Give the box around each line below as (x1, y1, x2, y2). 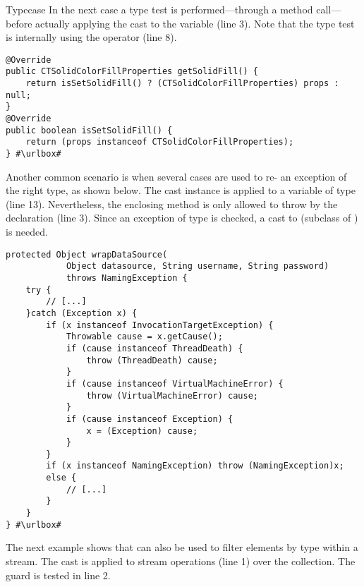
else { (46, 473, 77, 483)
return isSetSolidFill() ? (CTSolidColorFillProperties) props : (25, 78, 339, 89)
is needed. (6, 224, 48, 239)
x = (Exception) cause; (86, 425, 198, 436)
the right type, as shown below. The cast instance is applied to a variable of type (6, 183, 356, 198)
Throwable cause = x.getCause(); (66, 332, 223, 342)
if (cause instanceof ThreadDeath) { (66, 343, 243, 353)
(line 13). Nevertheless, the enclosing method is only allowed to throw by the (6, 196, 338, 211)
